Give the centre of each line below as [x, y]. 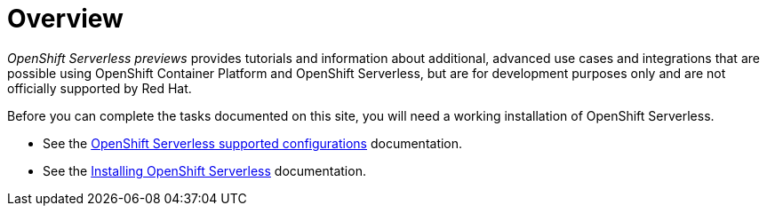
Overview [65, 19]
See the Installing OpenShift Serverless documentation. [204, 170]
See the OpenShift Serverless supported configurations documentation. [253, 143]
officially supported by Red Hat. [100, 88]
